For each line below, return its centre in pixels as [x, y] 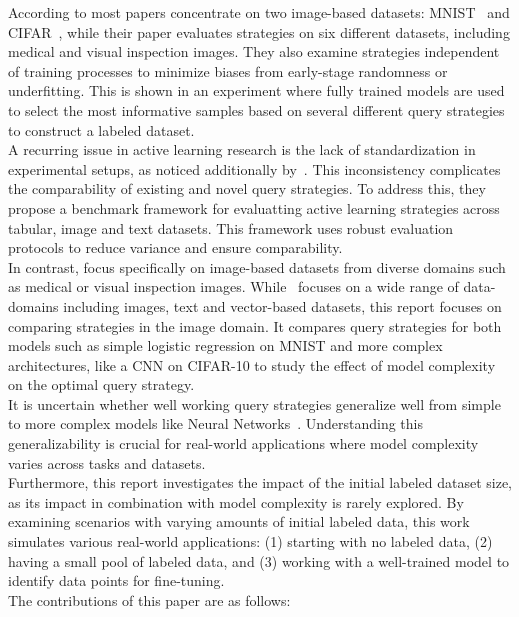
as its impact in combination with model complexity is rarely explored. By [236, 501]
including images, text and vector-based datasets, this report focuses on [282, 305]
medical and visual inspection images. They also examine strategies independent [254, 51]
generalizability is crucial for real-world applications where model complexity [243, 443]
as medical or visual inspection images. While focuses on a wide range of [233, 286]
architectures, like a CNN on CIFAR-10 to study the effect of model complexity [252, 364]
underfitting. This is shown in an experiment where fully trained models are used [256, 90]
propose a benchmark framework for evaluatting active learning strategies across [254, 207]
